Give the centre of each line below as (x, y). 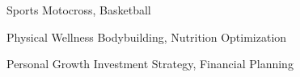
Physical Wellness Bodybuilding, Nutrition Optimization (147, 36)
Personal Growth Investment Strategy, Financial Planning (150, 64)
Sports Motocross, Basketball (79, 10)
